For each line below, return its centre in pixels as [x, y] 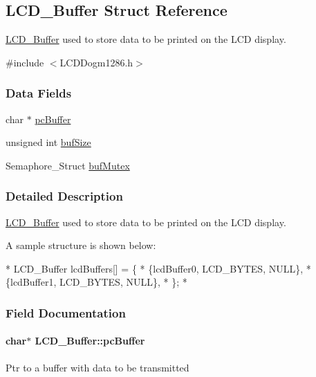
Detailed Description [64, 196]
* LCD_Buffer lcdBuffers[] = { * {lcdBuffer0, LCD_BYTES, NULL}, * [158, 268]
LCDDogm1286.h [96, 62]
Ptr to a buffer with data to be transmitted [97, 367]
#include [25, 62]
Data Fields [39, 93]
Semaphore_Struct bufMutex [68, 165]
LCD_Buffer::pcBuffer [90, 341]
